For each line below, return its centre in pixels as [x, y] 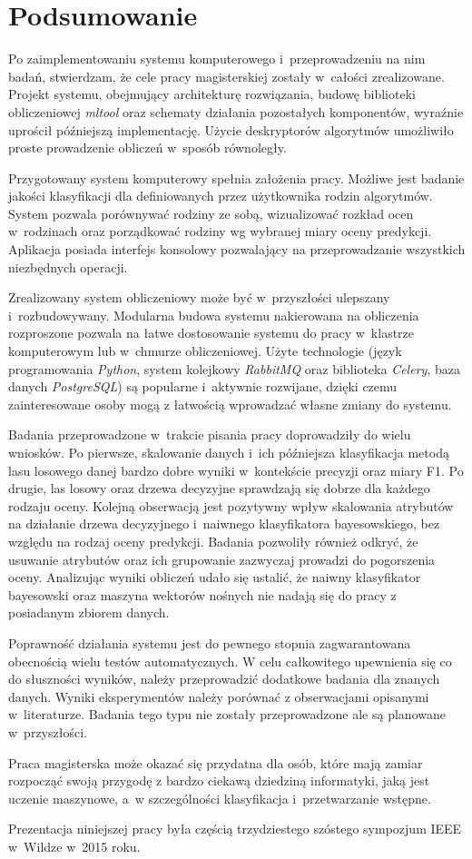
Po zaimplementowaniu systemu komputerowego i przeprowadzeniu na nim [217, 59]
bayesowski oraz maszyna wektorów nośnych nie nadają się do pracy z [202, 594]
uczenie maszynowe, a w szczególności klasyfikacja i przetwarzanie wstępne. [220, 798]
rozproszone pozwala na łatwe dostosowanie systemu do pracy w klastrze [211, 333]
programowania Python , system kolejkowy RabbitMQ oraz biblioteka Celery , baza [234, 368]
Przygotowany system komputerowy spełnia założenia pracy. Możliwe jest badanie [236, 178]
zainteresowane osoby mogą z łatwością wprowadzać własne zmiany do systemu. [230, 404]
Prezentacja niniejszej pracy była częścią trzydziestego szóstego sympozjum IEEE [235, 829]
